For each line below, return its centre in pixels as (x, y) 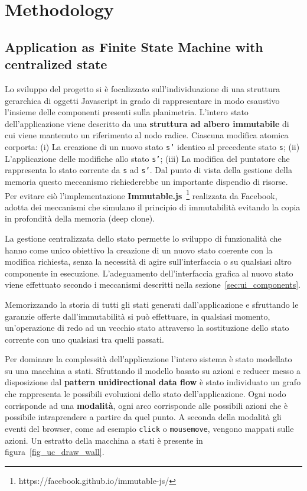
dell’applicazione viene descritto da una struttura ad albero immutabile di (147, 123)
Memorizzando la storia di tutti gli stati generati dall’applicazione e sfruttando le (152, 304)
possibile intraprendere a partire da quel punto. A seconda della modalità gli (143, 417)
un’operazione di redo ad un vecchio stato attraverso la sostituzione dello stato (147, 328)
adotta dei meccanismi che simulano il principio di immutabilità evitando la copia (153, 207)
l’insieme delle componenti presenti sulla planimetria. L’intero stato (127, 112)
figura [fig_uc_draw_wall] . (55, 452)
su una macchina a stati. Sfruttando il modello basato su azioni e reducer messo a (153, 370)
